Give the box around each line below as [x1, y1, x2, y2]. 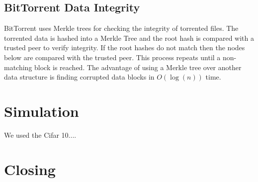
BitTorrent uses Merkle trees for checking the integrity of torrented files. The [4, 23, 239, 33]
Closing [4, 159, 56, 179]
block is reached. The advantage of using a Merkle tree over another [34, 62, 242, 72]
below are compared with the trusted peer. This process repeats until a [4, 52, 221, 62]
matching [4, 62, 32, 72]
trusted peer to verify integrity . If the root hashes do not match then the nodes [4, 42, 245, 53]
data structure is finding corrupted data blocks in [4, 72, 155, 82]
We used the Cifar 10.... [4, 129, 77, 140]
